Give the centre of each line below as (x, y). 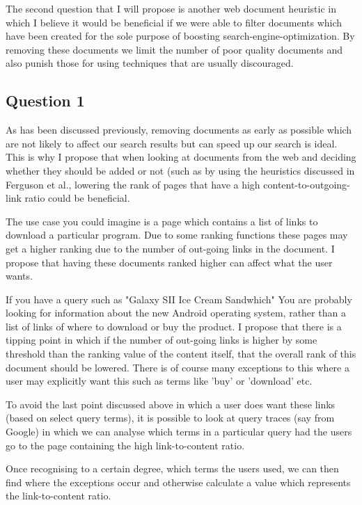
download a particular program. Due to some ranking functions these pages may (177, 235)
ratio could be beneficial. (77, 198)
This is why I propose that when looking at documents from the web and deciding (181, 157)
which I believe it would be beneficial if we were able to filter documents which (174, 22)
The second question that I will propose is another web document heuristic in (171, 8)
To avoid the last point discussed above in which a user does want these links (171, 404)
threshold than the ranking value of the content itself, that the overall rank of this (181, 354)
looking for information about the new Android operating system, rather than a (176, 313)
